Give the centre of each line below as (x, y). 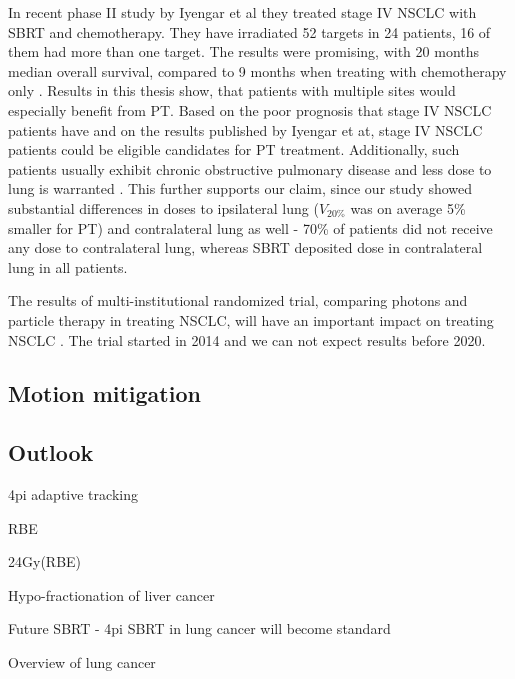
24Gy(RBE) (45, 561)
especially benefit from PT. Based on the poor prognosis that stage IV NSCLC (250, 109)
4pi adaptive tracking (73, 494)
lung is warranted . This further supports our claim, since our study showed (240, 188)
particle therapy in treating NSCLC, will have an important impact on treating (251, 319)
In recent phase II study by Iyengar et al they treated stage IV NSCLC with (242, 12)
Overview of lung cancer (82, 662)
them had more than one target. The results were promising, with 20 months (244, 51)
